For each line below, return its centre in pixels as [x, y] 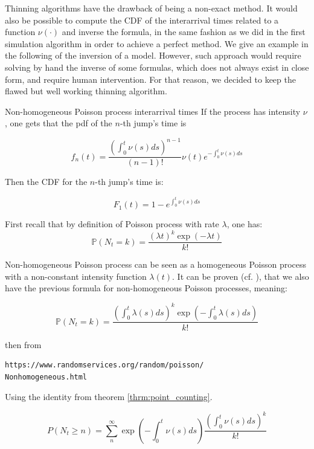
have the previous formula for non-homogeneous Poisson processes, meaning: [146, 288]
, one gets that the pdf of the [59, 123]
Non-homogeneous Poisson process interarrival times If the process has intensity [153, 111]
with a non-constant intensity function [76, 276]
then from [23, 344]
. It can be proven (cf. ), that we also [241, 276]
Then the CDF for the [46, 182]
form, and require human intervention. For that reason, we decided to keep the [150, 79]
